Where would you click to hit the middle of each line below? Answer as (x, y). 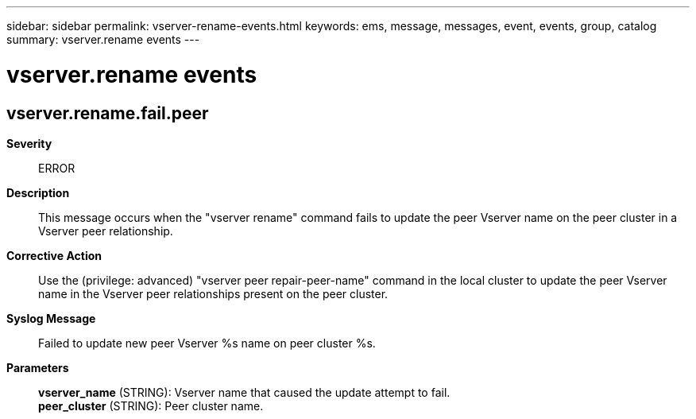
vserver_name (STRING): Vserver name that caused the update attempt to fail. (244, 392)
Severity (29, 143)
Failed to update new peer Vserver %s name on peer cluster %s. (207, 343)
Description (38, 192)
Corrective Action (54, 255)
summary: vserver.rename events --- (103, 39)
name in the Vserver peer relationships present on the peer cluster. (213, 293)
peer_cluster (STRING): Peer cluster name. (151, 405)
